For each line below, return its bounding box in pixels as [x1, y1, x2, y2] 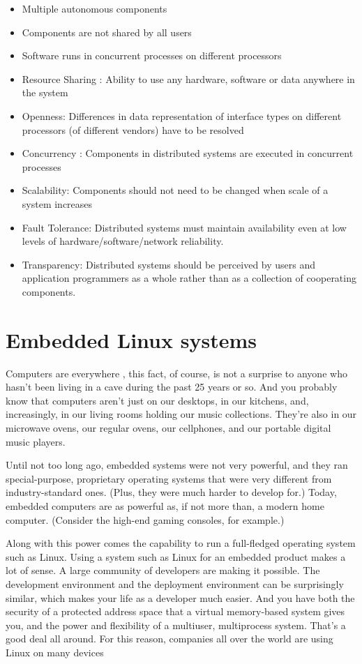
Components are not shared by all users [22, 24, 192, 39]
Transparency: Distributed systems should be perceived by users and [22, 257, 316, 271]
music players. [6, 434, 66, 448]
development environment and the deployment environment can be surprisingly [6, 576, 344, 591]
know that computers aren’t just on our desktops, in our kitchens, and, [6, 393, 309, 407]
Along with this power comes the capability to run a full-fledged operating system [6, 536, 356, 550]
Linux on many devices [6, 644, 104, 659]
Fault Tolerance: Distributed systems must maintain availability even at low [22, 220, 347, 234]
